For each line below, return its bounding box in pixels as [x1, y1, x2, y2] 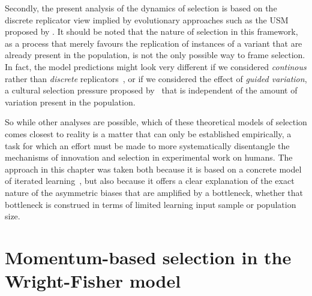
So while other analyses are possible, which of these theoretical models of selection [5, 116, 307, 128]
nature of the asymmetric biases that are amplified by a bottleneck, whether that [5, 186, 303, 198]
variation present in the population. [5, 95, 136, 108]
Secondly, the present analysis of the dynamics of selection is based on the [5, 2, 277, 14]
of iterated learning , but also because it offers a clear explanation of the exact [5, 174, 295, 187]
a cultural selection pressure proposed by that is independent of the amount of [5, 84, 298, 96]
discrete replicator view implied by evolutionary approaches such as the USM [5, 13, 289, 26]
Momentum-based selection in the [5, 244, 292, 269]
